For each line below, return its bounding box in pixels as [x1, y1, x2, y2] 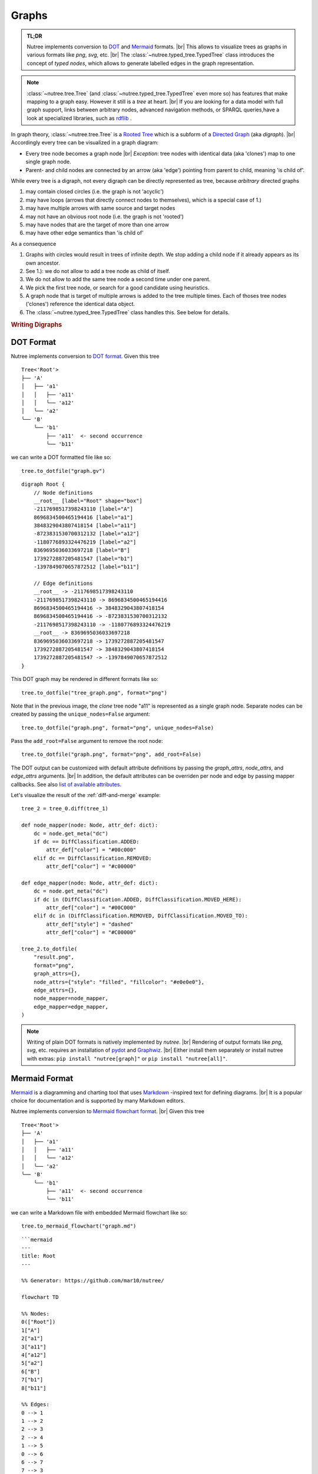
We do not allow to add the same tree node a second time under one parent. [25, 276, 211, 283]
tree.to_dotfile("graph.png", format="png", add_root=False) [21, 751, 201, 758]
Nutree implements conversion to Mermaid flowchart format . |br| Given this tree [11, 1108, 204, 1115]
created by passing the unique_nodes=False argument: [11, 710, 150, 718]
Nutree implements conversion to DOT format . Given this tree [11, 353, 160, 360]
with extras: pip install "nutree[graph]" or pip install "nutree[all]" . [26, 1055, 228, 1062]
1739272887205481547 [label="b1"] [33, 555, 134, 562]
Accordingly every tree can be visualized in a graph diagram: [11, 139, 159, 146]
